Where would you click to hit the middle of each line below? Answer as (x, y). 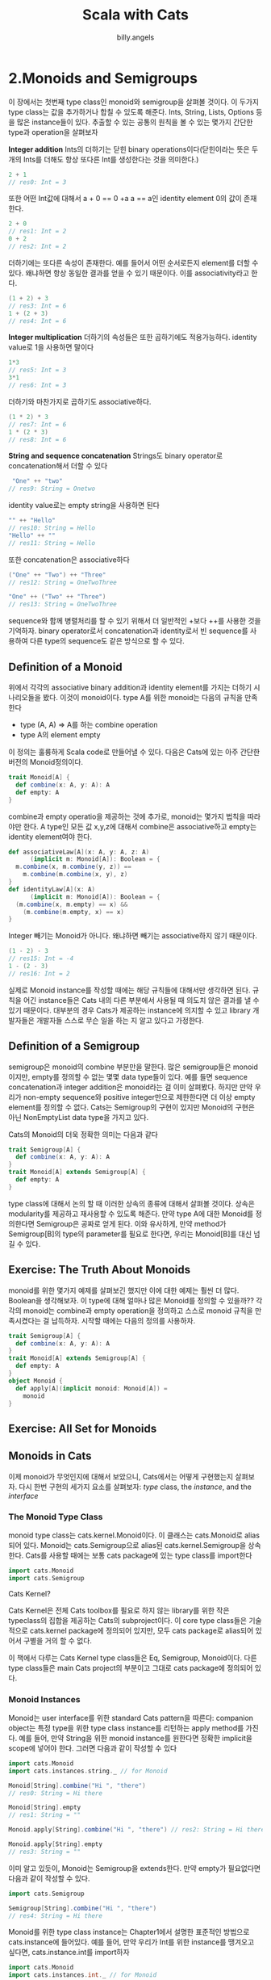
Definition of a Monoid (65, 667)
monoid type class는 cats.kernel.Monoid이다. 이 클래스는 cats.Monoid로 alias (134, 1535)
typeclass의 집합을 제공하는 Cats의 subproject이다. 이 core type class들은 (128, 1620)
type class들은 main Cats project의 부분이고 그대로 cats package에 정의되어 (131, 1667)
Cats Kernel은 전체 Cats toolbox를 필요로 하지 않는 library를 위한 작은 (119, 1610)
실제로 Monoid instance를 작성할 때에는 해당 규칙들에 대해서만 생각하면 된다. (130, 990)
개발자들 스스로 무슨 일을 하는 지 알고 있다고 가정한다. (120, 1020)
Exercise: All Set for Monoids (83, 1428)
